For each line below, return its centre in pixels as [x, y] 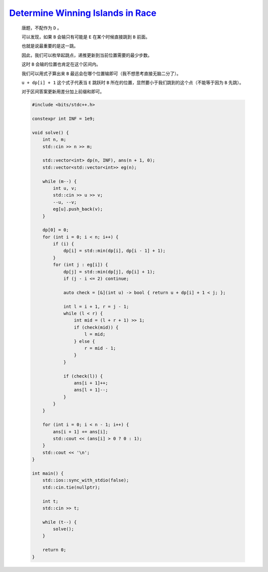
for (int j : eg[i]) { [81, 265]
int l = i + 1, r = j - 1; [96, 306]
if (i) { [64, 244]
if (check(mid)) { [96, 327]
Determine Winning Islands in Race [83, 13]
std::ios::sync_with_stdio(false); [86, 480]
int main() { [48, 473]
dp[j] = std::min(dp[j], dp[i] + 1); [109, 272]
